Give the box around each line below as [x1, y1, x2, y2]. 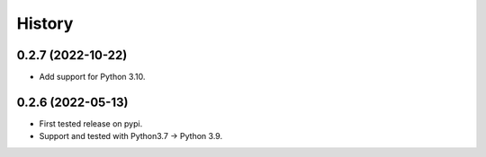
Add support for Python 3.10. [39, 72, 146, 83]
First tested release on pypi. [39, 118, 143, 129]
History [16, 13, 74, 33]
